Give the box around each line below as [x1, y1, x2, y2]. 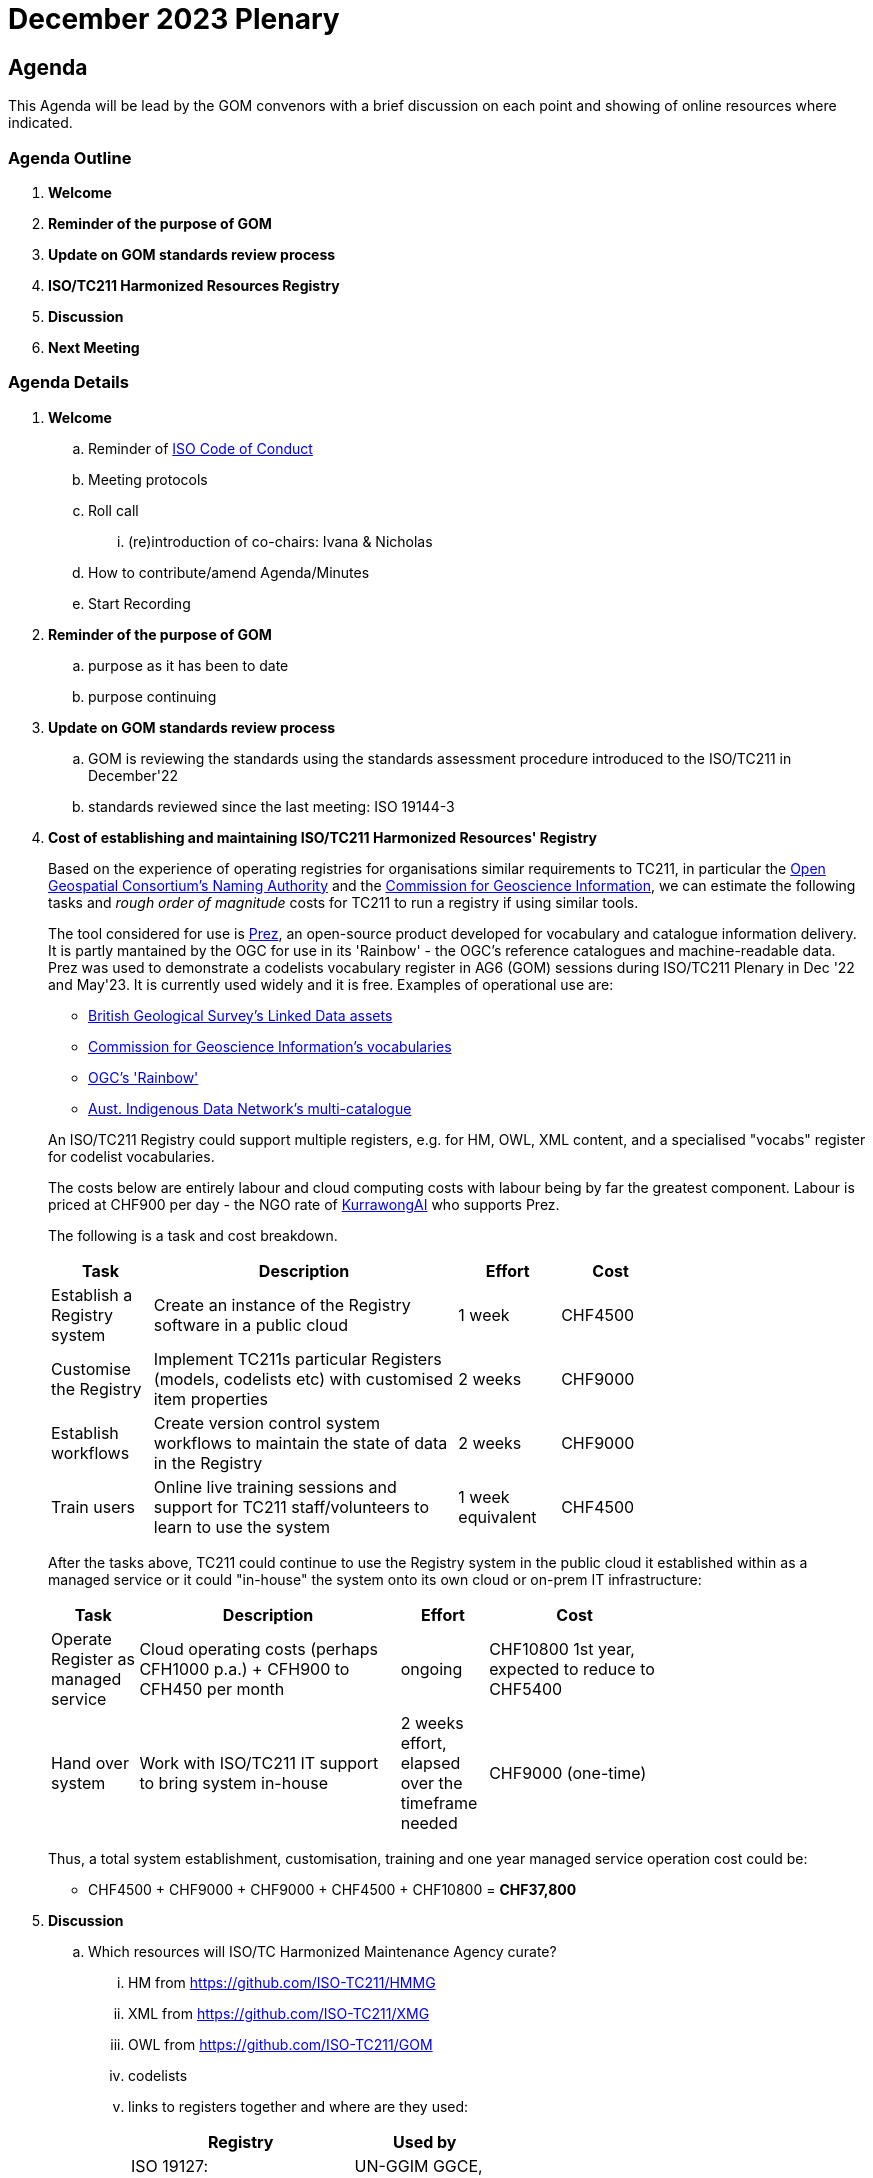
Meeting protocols [88, 470, 208, 488]
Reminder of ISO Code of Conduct [88, 439, 313, 457]
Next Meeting [48, 338, 140, 356]
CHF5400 [489, 1678, 563, 1699]
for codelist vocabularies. [48, 1147, 215, 1165]
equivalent [458, 1506, 537, 1527]
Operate [51, 1628, 112, 1649]
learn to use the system [153, 1516, 331, 1537]
